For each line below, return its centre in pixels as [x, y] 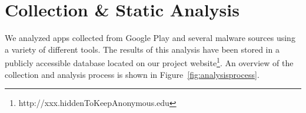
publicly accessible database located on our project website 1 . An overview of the [149, 62]
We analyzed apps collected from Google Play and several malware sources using [150, 38]
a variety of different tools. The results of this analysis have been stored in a [142, 49]
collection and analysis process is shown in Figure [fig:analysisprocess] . [132, 74]
